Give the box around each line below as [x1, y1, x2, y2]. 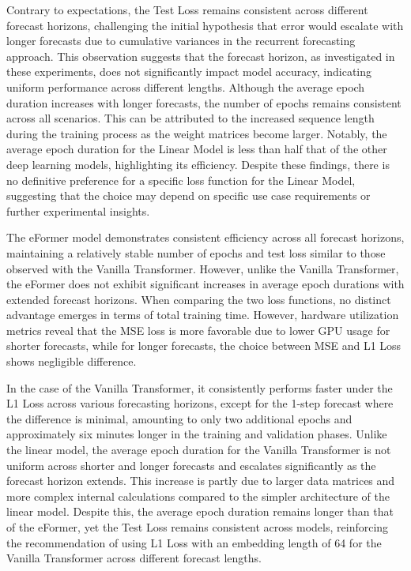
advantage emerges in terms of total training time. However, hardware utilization [6, 306, 399, 323]
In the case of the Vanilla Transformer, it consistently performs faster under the [6, 379, 393, 396]
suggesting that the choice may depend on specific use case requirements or [6, 187, 371, 204]
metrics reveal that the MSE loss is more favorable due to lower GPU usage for [6, 321, 390, 338]
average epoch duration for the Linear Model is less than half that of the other [6, 141, 387, 157]
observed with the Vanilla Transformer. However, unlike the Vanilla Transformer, [6, 260, 399, 276]
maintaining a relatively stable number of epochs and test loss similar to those [6, 244, 386, 261]
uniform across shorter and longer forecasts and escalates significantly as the [6, 456, 376, 473]
